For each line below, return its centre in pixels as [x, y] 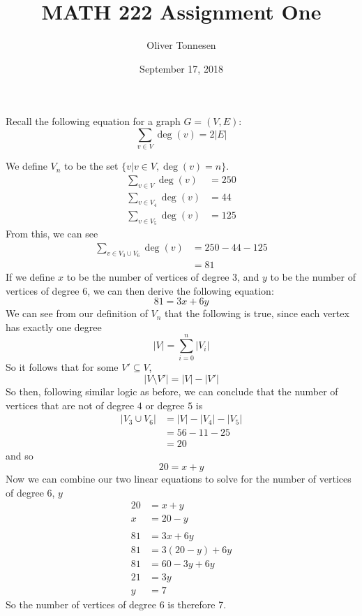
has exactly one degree [54, 327]
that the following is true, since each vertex [257, 313]
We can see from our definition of [77, 313]
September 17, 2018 [181, 68]
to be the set [91, 166]
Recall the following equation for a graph [93, 121]
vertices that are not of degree [70, 405]
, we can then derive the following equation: [181, 290]
